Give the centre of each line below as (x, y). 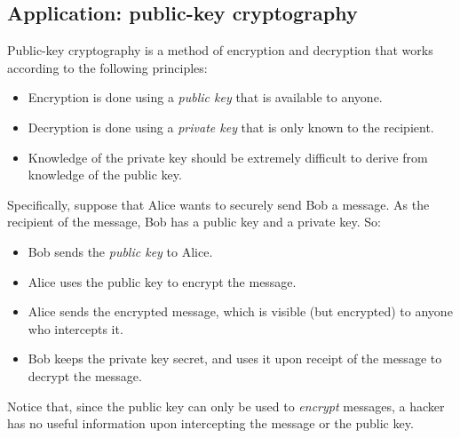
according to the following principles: (107, 67)
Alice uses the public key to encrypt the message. (162, 281)
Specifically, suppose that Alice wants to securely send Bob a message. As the (218, 204)
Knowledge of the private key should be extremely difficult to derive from (228, 157)
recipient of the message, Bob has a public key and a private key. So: (194, 222)
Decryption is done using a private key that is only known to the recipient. (231, 127)
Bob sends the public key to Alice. (120, 251)
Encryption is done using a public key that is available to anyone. (205, 97)
